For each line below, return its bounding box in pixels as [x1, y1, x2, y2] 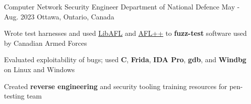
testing [4, 91, 25, 101]
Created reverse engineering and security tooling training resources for [4, 81, 227, 91]
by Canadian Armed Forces [4, 37, 87, 48]
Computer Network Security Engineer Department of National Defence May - [4, 1, 240, 11]
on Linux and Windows [4, 64, 75, 74]
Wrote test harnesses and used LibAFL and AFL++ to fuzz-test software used [4, 28, 247, 38]
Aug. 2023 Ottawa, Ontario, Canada [4, 11, 115, 21]
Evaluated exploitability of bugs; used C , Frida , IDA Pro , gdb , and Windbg [4, 54, 247, 65]
